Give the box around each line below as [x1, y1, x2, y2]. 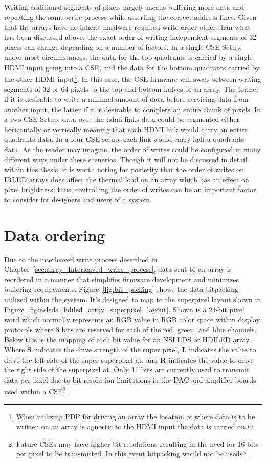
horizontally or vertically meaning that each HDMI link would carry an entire [4, 123, 248, 134]
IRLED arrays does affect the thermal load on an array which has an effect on [4, 174, 249, 184]
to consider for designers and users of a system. [4, 194, 152, 204]
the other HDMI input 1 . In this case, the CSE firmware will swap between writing [4, 72, 261, 84]
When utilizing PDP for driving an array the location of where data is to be [16, 411, 255, 422]
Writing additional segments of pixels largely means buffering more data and [4, 2, 245, 12]
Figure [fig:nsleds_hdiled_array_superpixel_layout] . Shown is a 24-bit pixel [4, 304, 245, 314]
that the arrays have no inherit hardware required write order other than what [4, 22, 251, 32]
